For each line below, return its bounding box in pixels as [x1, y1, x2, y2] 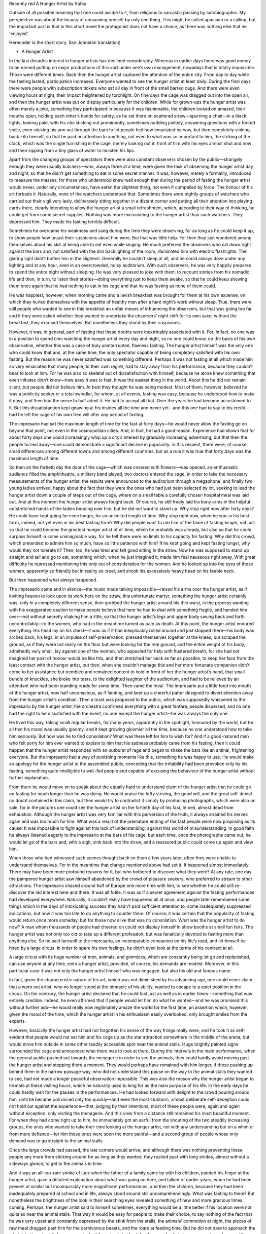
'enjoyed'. [9, 30, 29, 37]
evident [9, 1034, 25, 1040]
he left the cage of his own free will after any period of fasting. [18, 412, 145, 418]
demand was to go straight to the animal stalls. [9, 1138, 104, 1144]
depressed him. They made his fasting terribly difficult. [9, 219, 121, 225]
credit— [233, 405, 250, 411]
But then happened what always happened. [9, 577, 98, 583]
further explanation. [9, 775, 49, 781]
